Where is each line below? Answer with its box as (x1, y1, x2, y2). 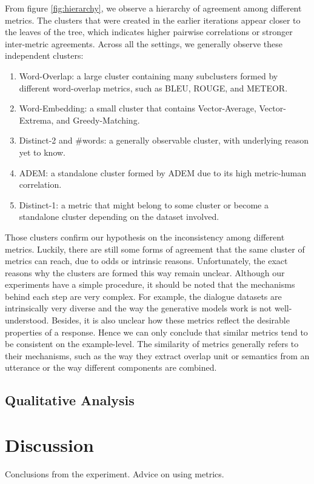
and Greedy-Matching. (56, 113, 140, 126)
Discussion (5, 433, 94, 457)
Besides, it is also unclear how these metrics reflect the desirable (52, 314, 290, 327)
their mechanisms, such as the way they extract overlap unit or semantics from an (5, 349, 310, 362)
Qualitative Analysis (5, 391, 135, 409)
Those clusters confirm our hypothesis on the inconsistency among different (5, 230, 285, 243)
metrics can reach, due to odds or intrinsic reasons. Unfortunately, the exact (5, 254, 288, 267)
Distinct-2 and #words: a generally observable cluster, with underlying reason (19, 134, 309, 147)
